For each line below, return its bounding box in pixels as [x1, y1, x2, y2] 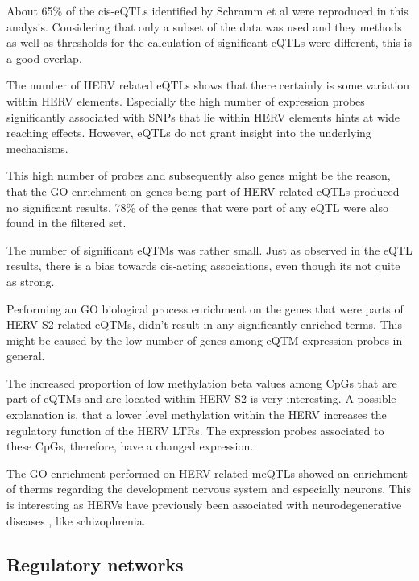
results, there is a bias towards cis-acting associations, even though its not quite [6, 257, 400, 274]
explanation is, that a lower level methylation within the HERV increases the [6, 406, 387, 423]
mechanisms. [6, 139, 68, 156]
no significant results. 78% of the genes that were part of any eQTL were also [6, 198, 388, 215]
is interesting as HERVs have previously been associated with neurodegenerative [6, 496, 402, 513]
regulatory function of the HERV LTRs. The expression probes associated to [6, 421, 384, 438]
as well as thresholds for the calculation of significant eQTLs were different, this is [6, 34, 412, 51]
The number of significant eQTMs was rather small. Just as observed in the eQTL [6, 241, 413, 258]
